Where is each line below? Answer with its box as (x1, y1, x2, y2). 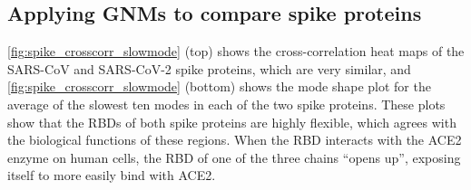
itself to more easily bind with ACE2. (7, 166, 216, 185)
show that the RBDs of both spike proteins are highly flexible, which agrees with (7, 112, 456, 131)
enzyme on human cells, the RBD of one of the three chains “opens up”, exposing (7, 147, 461, 166)
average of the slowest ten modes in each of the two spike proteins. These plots (7, 94, 446, 113)
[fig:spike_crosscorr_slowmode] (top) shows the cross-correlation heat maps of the (7, 42, 465, 61)
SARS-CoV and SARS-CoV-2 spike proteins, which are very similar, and (7, 59, 411, 78)
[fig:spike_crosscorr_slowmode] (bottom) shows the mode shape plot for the (7, 77, 431, 96)
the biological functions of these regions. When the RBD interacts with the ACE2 (7, 130, 462, 149)
